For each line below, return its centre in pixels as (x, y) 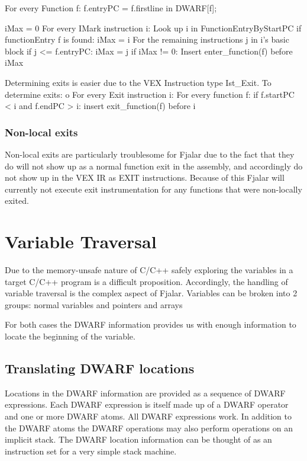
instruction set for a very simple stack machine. (91, 451)
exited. (17, 201)
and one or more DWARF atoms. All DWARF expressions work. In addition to (148, 416)
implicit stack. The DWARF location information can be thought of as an (138, 439)
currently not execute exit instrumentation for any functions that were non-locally (153, 189)
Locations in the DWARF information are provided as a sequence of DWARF (145, 393)
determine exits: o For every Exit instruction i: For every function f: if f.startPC (150, 94)
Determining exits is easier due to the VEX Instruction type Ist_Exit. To (138, 82)
